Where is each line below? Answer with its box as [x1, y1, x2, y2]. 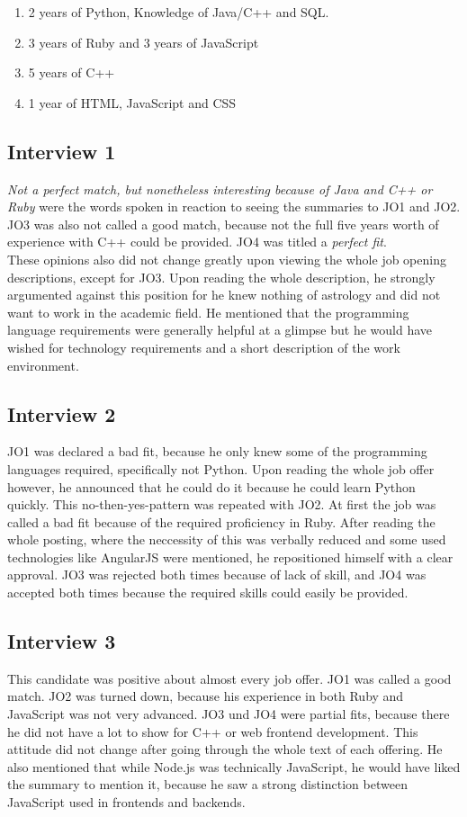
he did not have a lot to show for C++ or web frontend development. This [7, 722, 418, 741]
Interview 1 [7, 137, 116, 165]
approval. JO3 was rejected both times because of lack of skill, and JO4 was [7, 565, 427, 584]
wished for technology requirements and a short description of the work [7, 337, 400, 356]
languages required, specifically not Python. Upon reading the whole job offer [7, 459, 435, 478]
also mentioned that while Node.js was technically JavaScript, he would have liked [7, 757, 461, 776]
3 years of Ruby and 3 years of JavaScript [28, 32, 259, 51]
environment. [7, 355, 79, 374]
